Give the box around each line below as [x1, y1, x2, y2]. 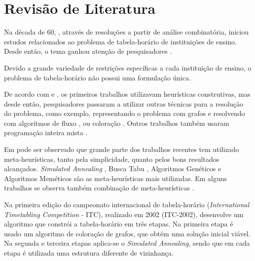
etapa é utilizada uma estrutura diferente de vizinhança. [4, 248, 174, 258]
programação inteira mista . [4, 127, 88, 138]
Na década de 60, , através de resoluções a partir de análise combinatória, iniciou [4, 27, 249, 37]
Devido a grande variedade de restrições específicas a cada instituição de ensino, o [4, 62, 252, 73]
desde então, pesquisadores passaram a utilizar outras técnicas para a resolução [4, 98, 244, 109]
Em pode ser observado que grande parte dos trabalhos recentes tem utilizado [4, 144, 239, 154]
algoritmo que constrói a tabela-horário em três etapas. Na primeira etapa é [4, 219, 233, 229]
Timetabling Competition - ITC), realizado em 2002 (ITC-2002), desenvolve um [4, 209, 244, 219]
